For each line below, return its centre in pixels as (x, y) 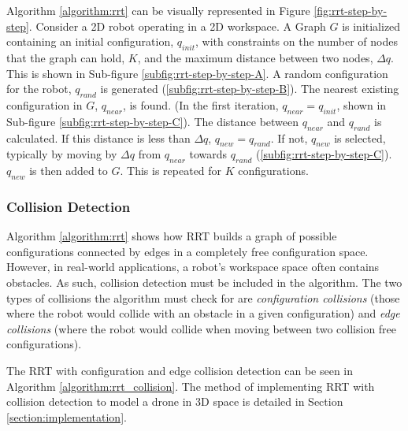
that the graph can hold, (66, 57)
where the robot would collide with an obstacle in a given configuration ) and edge (203, 313)
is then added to (69, 171)
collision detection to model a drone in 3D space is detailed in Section (175, 401)
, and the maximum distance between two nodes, (255, 57)
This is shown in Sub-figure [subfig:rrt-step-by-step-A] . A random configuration (197, 73)
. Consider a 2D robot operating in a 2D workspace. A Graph (177, 26)
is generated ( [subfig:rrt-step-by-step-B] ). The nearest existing (250, 89)
